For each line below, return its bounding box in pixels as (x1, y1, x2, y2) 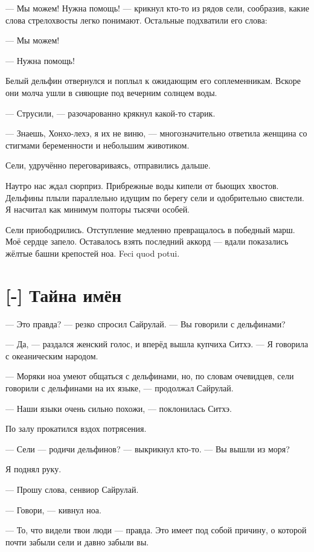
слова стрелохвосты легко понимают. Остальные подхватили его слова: (5, 13, 268, 26)
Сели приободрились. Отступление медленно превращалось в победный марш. (5, 223, 295, 236)
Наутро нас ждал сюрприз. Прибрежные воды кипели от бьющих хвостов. (5, 179, 279, 191)
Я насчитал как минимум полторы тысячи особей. (5, 203, 190, 216)
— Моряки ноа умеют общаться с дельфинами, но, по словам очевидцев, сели (5, 370, 294, 382)
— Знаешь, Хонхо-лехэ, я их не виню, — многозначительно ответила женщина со (5, 127, 307, 140)
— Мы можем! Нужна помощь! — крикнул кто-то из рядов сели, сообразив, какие (5, 2, 309, 14)
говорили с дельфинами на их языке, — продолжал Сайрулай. (5, 382, 234, 394)
